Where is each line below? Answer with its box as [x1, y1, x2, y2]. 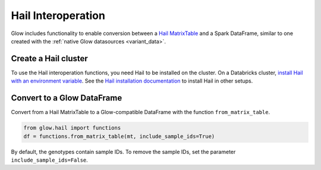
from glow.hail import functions [23, 125, 121, 131]
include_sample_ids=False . [11, 156, 89, 163]
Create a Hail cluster [11, 53, 89, 64]
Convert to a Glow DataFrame [11, 93, 122, 103]
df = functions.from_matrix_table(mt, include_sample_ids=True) [23, 133, 215, 140]
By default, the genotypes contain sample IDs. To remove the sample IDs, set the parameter [11, 148, 236, 155]
